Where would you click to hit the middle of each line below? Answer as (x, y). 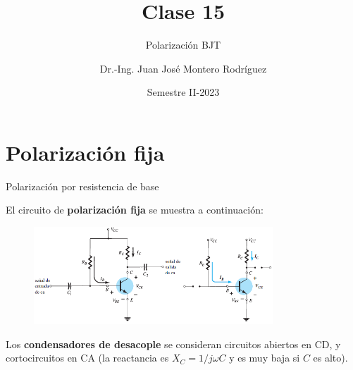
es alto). (330, 358)
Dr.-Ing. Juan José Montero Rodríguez (183, 68)
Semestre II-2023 (183, 92)
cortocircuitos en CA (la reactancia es (87, 358)
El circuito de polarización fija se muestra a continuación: (135, 210)
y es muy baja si (265, 358)
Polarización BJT (183, 45)
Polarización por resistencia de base (82, 186)
